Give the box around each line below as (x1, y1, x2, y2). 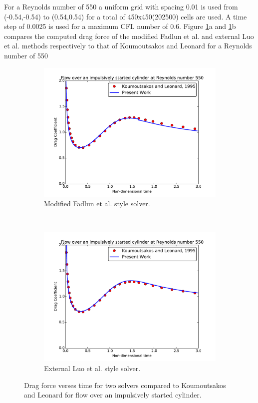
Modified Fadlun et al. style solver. (44, 198, 150, 209)
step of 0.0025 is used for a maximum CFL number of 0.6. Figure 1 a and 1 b (4, 21, 236, 31)
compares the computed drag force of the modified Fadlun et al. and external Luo (4, 30, 254, 41)
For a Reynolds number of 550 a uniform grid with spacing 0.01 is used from (4, 1, 238, 11)
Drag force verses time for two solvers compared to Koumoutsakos (24, 380, 226, 390)
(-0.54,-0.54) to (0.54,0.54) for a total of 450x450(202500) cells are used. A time (4, 11, 247, 21)
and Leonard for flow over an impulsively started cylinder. (24, 390, 202, 400)
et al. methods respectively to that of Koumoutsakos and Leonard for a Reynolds (4, 40, 252, 51)
